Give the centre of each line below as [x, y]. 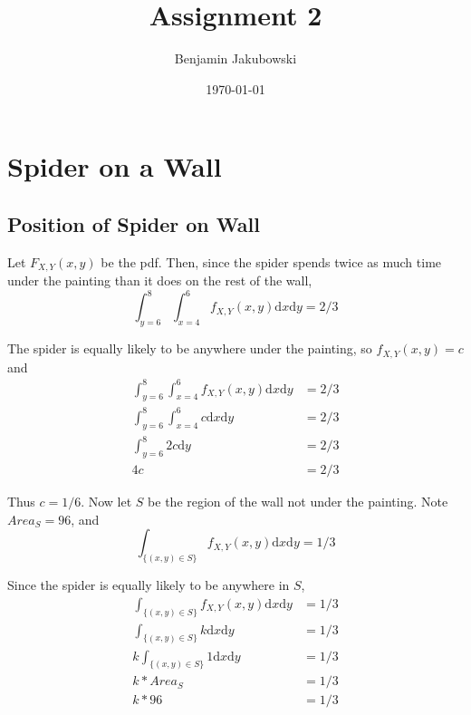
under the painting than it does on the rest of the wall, [160, 280]
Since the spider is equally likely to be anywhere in [149, 585]
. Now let [106, 502]
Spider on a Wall [115, 166]
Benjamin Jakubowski [235, 58]
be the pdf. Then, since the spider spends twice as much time [271, 261]
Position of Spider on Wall [134, 223]
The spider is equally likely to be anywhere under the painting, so [190, 348]
